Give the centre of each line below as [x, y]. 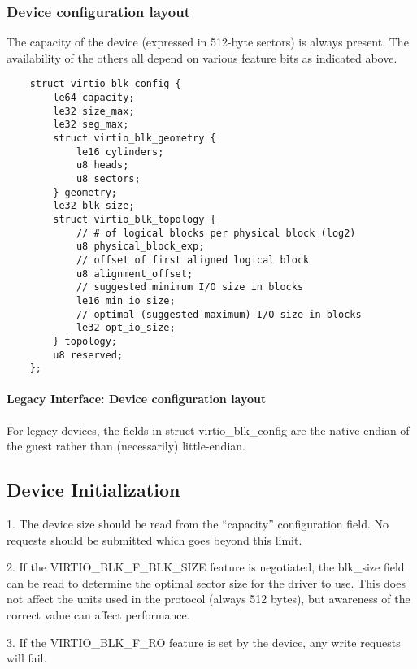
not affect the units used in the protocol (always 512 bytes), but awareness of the [208, 599]
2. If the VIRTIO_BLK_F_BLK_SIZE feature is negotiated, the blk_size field [206, 567]
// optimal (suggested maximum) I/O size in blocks [219, 314]
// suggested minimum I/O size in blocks [190, 287]
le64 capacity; [94, 98]
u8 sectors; [108, 179]
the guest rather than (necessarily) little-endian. [126, 446]
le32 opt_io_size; [126, 328]
